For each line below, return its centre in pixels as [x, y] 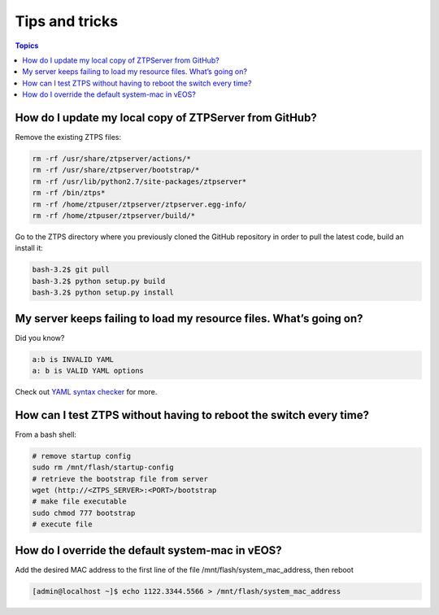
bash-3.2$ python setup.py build [99, 281]
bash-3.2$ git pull [71, 270]
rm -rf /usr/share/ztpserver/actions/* [111, 159]
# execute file [62, 524]
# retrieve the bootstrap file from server [120, 479]
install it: [29, 248]
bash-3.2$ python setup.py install [103, 292]
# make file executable [80, 502]
